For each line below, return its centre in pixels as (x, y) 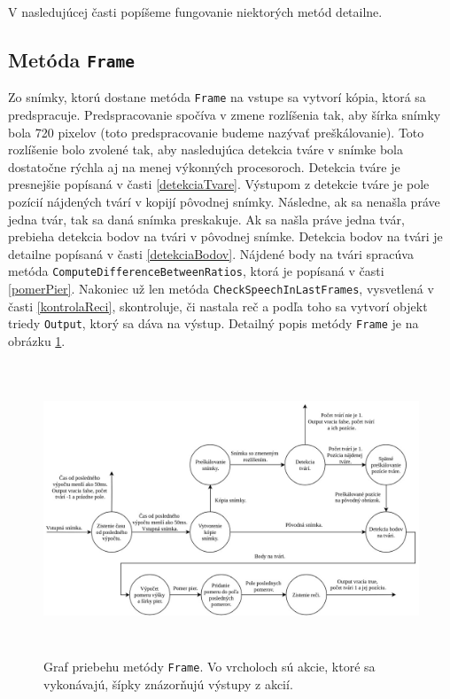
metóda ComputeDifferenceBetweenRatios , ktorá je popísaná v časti (196, 271)
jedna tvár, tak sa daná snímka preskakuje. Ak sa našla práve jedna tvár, (206, 219)
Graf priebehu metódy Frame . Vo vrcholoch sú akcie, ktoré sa (209, 666)
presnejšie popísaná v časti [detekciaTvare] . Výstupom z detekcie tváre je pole (219, 184)
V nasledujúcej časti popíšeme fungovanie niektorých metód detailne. (195, 12)
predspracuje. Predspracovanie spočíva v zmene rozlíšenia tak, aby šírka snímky (225, 115)
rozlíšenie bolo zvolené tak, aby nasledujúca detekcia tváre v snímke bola (206, 149)
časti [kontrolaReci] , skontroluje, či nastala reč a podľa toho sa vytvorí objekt (218, 306)
